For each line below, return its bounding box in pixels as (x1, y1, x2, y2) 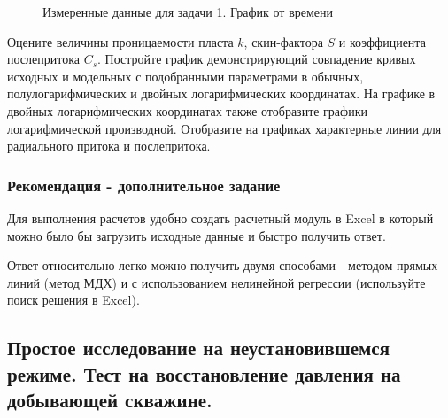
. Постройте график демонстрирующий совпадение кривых (97, 50, 416, 68)
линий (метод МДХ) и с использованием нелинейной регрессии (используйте (7, 273, 426, 291)
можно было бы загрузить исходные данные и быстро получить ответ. (7, 226, 386, 244)
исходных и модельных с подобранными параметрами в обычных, (7, 66, 364, 85)
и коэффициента (338, 32, 426, 50)
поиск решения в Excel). (7, 290, 140, 309)
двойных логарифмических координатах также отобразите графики (7, 101, 367, 120)
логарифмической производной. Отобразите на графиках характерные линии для (7, 119, 442, 137)
